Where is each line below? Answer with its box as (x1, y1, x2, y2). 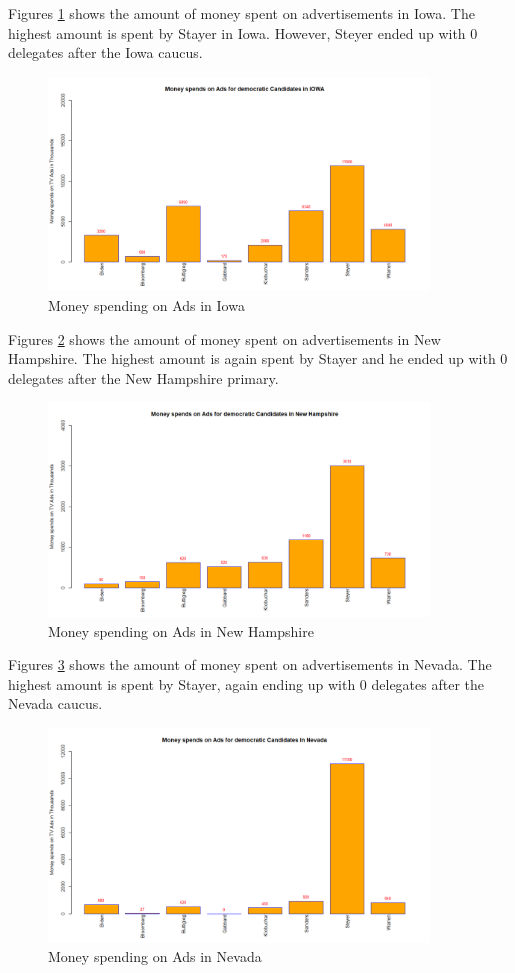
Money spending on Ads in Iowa (48, 295, 245, 316)
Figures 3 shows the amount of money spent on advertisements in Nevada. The (8, 654, 492, 675)
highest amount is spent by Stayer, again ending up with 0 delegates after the (8, 673, 484, 694)
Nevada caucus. (8, 693, 103, 714)
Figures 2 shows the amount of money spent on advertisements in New (8, 328, 441, 349)
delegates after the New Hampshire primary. (8, 367, 279, 388)
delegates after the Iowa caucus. (8, 42, 203, 63)
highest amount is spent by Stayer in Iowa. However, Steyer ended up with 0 (8, 22, 478, 43)
